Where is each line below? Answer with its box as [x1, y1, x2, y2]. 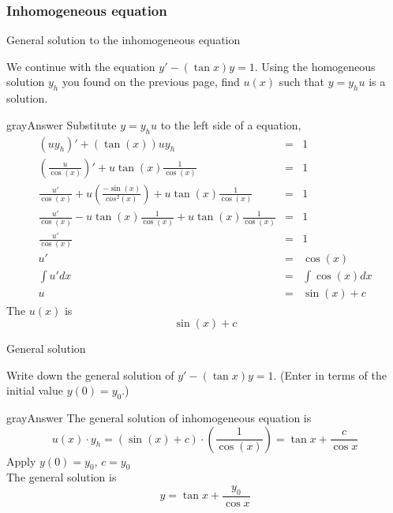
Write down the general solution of [6, 366, 174, 383]
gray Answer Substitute [6, 116, 117, 133]
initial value [6, 382, 63, 399]
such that [279, 73, 324, 90]
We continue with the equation [6, 58, 155, 74]
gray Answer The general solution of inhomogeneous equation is [6, 410, 312, 426]
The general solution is [6, 469, 117, 485]
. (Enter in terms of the [273, 366, 387, 383]
